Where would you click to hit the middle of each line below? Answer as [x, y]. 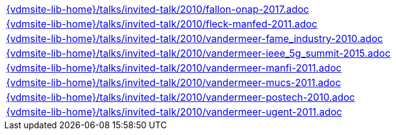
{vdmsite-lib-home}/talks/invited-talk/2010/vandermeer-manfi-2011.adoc [174, 68]
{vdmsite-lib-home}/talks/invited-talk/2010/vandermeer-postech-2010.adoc [181, 97]
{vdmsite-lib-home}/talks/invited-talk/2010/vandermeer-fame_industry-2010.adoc [195, 38]
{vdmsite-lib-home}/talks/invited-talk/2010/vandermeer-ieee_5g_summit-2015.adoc [199, 53]
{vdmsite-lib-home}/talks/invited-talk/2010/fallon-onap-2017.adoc [158, 9]
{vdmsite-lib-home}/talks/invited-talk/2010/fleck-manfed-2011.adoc [162, 24]
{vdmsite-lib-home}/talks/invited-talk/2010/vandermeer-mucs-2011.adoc [174, 82]
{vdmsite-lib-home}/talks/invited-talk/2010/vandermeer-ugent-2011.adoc [174, 112]
